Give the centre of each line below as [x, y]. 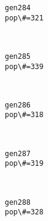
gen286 [18, 105]
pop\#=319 [24, 164]
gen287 [18, 153]
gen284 [18, 8]
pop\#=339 [24, 66]
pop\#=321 [24, 18]
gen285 [18, 56]
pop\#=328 [24, 212]
